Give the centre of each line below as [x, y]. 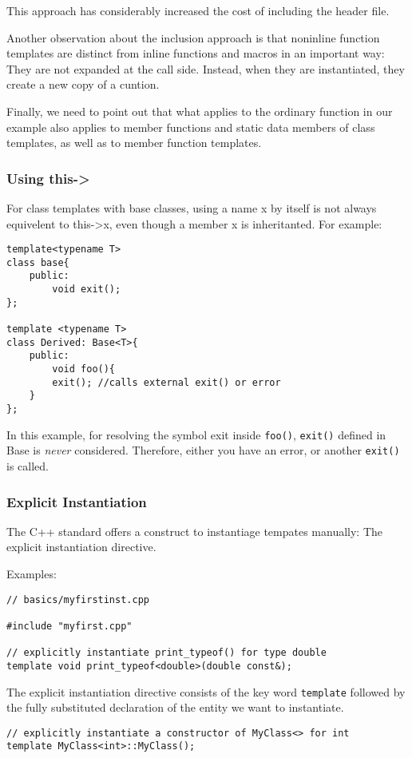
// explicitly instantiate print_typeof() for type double [166, 653]
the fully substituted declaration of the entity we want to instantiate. [175, 707]
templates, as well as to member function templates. [134, 143]
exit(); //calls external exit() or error [166, 382]
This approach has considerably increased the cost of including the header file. [198, 10]
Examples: [32, 573]
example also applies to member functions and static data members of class [191, 127]
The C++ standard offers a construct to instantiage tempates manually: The [195, 531]
